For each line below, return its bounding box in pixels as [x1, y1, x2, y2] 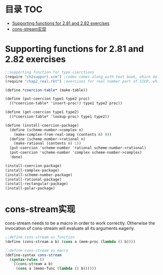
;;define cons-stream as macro [5, 248, 68, 253]
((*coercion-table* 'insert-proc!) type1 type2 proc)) [9, 101, 123, 106]
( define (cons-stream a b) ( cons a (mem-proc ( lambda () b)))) [5, 239, 136, 244]
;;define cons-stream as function [5, 235, 75, 240]
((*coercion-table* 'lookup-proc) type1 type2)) [9, 114, 110, 119]
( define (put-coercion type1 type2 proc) [5, 96, 90, 102]
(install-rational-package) [5, 177, 62, 182]
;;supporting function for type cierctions [5, 69, 95, 75]
